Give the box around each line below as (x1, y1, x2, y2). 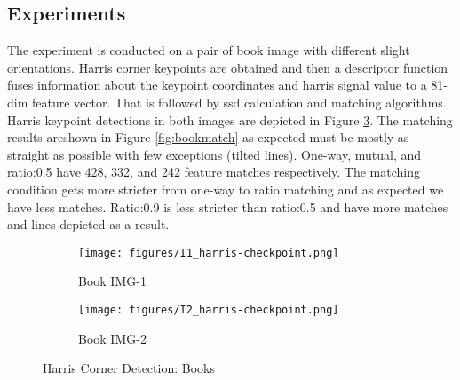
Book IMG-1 (78, 272, 147, 290)
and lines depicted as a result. (7, 215, 170, 234)
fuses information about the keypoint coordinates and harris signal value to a (7, 75, 427, 94)
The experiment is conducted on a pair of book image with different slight (7, 41, 410, 59)
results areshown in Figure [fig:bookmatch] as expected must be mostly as (7, 128, 409, 146)
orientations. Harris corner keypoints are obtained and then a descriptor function (7, 58, 448, 76)
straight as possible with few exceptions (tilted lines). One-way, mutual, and (7, 145, 422, 163)
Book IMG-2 (78, 329, 147, 347)
